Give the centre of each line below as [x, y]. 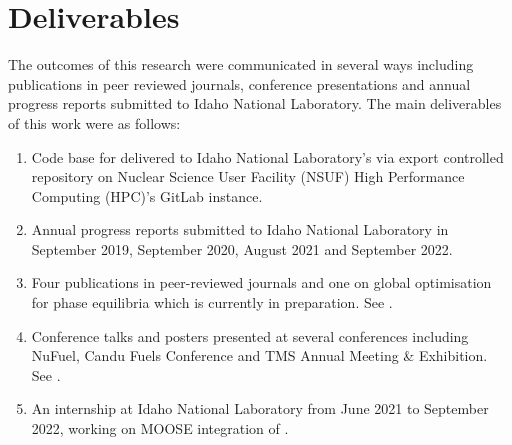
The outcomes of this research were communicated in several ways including [241, 64]
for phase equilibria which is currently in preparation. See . [212, 302]
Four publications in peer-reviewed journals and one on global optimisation [261, 282]
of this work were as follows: [94, 122]
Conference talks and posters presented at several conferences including [250, 335]
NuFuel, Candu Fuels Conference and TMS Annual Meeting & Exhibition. [259, 355]
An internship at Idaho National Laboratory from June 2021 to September [260, 408]
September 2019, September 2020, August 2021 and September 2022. [242, 248]
